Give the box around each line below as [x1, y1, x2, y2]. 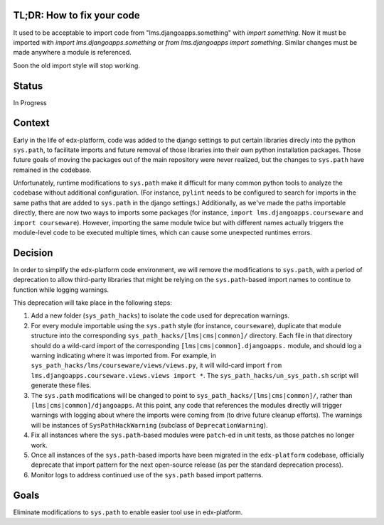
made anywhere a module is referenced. [13, 48, 132, 57]
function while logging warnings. [13, 285, 110, 294]
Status [13, 80, 43, 92]
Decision [13, 247, 53, 259]
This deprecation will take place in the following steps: [13, 298, 172, 307]
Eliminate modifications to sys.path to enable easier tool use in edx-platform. [13, 508, 243, 516]
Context [13, 117, 50, 129]
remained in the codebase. [13, 166, 92, 174]
